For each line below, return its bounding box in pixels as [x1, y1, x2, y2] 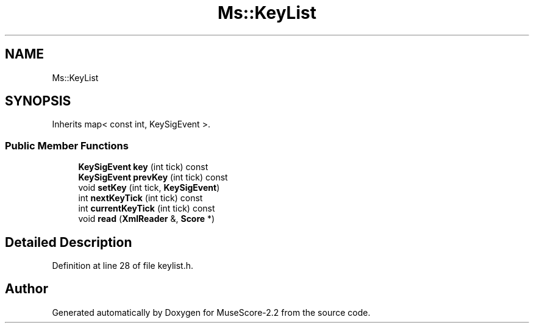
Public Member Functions [5, 139, 129, 152]
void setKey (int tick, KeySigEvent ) [78, 182, 220, 193]
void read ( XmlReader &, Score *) [78, 213, 215, 224]
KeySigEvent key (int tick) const [78, 162, 208, 173]
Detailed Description [5, 234, 132, 250]
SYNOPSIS [5, 93, 71, 109]
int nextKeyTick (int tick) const [78, 193, 203, 204]
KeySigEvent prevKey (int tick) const [78, 172, 228, 183]
